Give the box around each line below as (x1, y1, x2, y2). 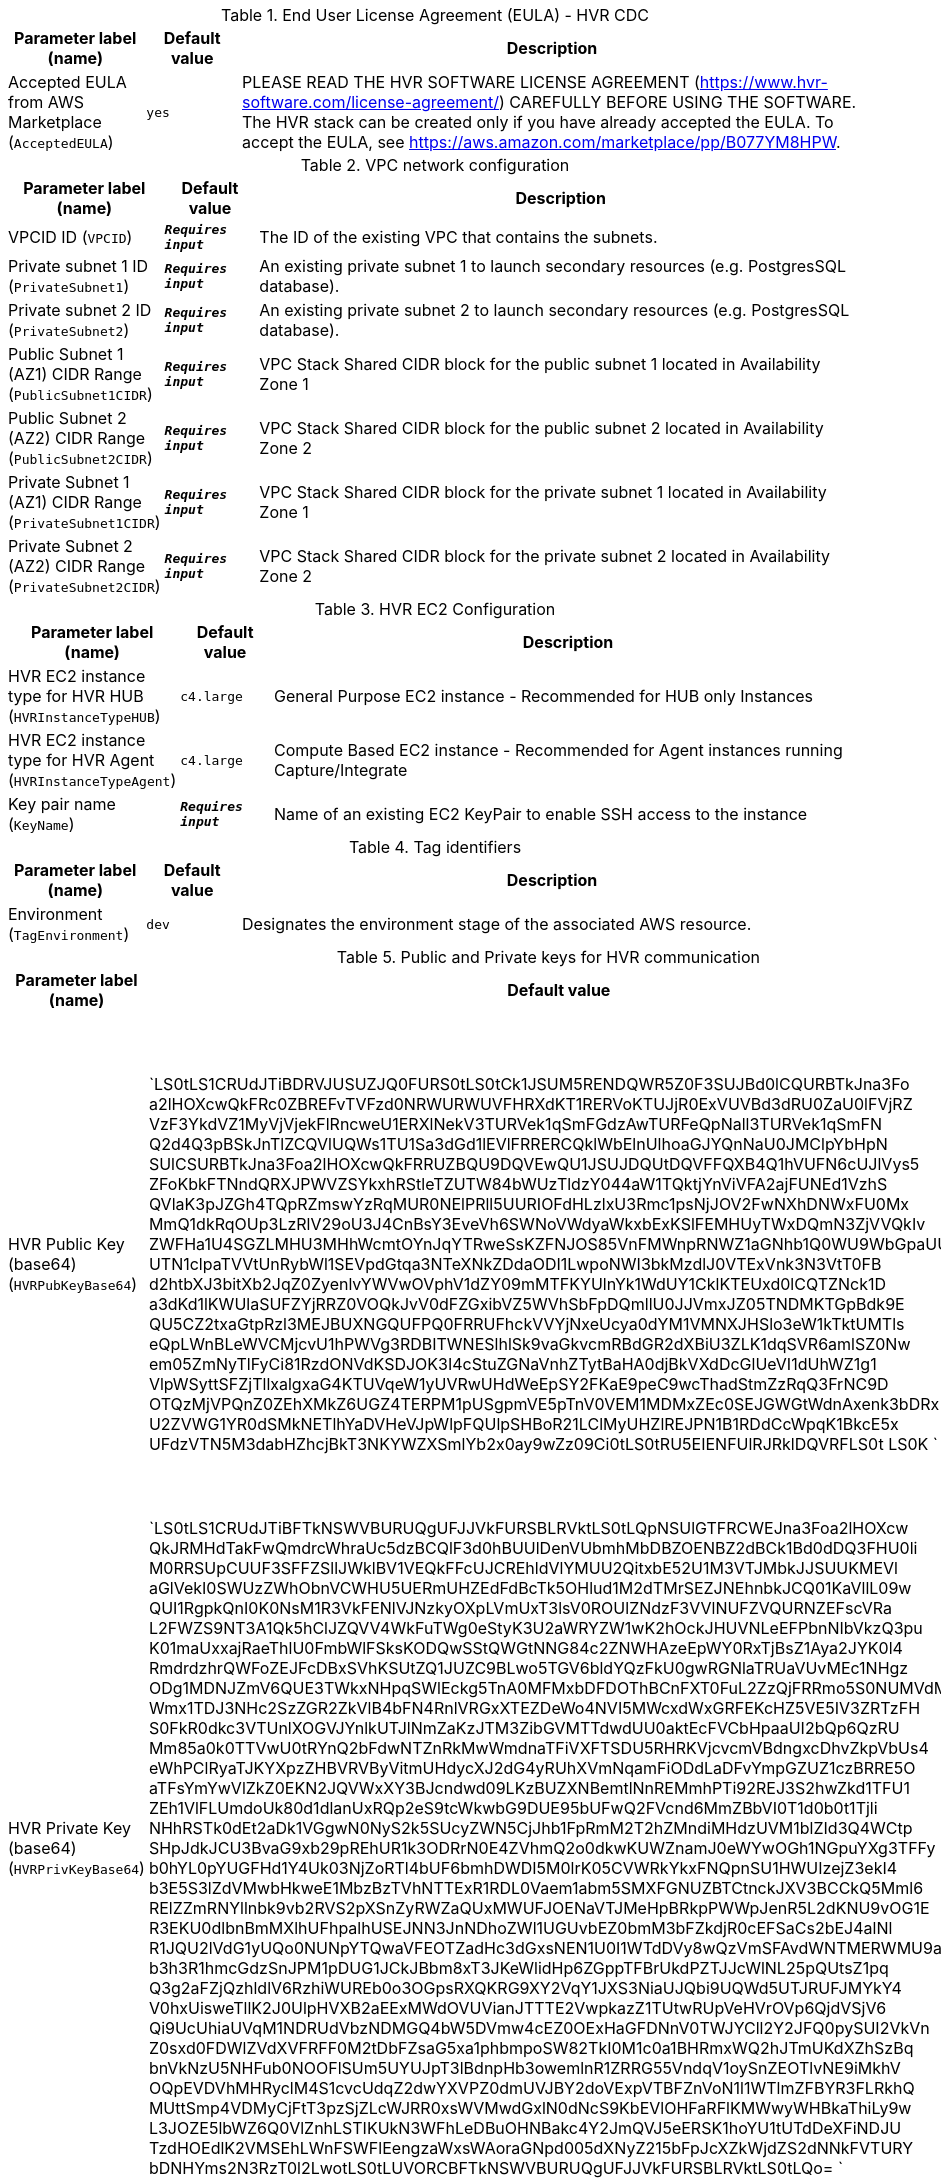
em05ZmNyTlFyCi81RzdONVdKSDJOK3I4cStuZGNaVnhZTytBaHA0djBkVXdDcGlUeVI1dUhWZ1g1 (148, 1354, 877, 1374)
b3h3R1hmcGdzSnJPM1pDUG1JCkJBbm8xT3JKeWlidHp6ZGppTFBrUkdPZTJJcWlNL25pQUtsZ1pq (148, 1958, 889, 1978)
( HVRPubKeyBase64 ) (8, 1274, 138, 1294)
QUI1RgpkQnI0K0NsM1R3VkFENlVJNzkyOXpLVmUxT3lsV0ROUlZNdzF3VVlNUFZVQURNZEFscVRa (148, 1598, 892, 1618)
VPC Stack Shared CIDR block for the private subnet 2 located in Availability (259, 546, 830, 566)
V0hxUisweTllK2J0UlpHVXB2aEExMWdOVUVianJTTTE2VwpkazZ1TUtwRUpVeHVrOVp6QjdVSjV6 (148, 1998, 887, 2018)
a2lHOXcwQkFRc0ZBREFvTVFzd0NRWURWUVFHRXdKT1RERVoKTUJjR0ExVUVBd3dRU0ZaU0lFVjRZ (148, 1094, 913, 1114)
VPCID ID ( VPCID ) (8, 227, 133, 247)
